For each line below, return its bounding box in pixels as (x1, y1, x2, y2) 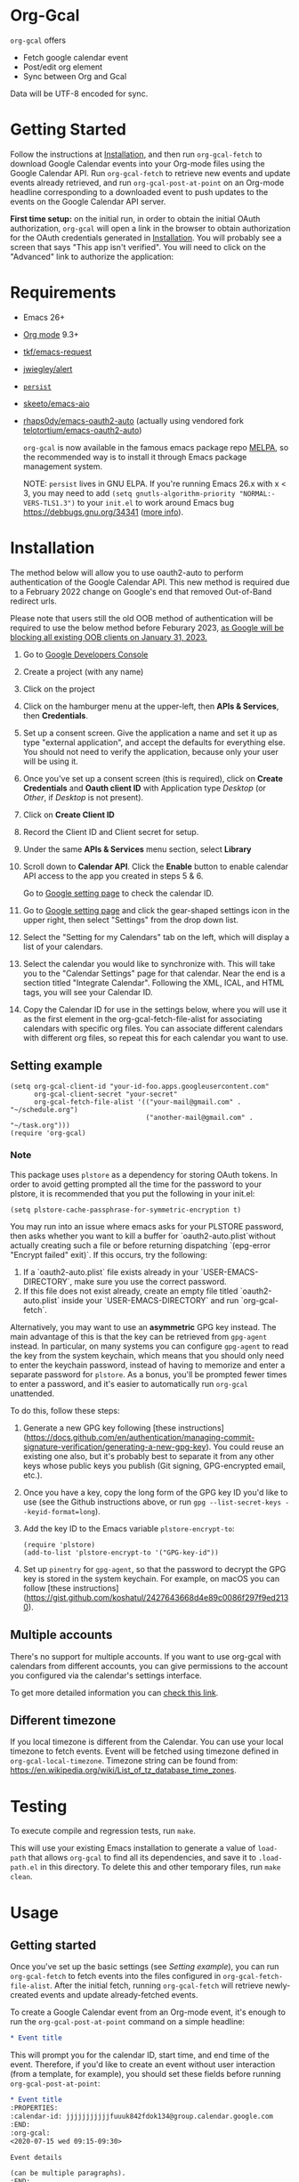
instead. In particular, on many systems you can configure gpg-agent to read (10, 1341, 289, 1351)
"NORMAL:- (238, 489, 276, 499)
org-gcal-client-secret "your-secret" (33, 1090, 178, 1099)
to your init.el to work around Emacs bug (77, 497, 235, 507)
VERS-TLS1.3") (22, 499, 76, 507)
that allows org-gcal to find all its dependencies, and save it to (28, 1853, 257, 1863)
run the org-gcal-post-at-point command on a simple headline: (10, 2016, 246, 2027)
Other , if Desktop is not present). (22, 791, 144, 802)
